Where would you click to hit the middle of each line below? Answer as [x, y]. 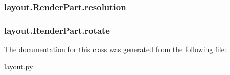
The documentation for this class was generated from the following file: [115, 49]
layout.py [19, 66]
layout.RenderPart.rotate [57, 30]
